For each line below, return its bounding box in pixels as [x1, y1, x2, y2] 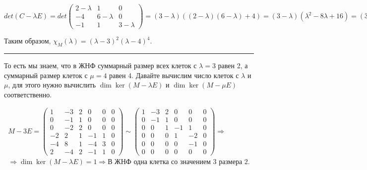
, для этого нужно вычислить [8, 80, 96, 90]
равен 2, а [218, 60, 248, 70]
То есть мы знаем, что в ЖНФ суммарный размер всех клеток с [4, 60, 197, 70]
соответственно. [4, 89, 52, 99]
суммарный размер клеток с [4, 70, 88, 80]
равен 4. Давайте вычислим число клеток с [109, 70, 239, 80]
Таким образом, [4, 36, 51, 46]
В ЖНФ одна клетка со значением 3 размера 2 [108, 158, 248, 166]
